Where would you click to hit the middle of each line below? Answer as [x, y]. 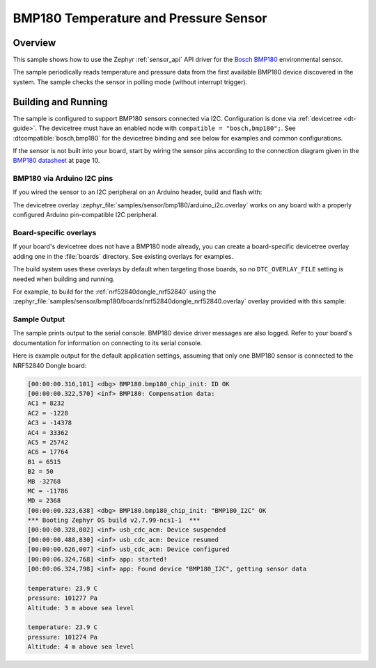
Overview [34, 43]
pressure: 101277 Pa [62, 598]
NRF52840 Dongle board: [50, 365]
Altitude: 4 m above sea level [81, 647]
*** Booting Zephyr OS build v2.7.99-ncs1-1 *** [114, 520]
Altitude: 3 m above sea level [81, 608]
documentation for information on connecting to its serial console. [108, 343]
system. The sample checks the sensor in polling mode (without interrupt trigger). [130, 82]
